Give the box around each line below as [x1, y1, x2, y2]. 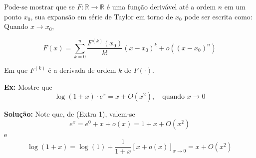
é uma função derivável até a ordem [106, 1, 216, 11]
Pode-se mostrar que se [4, 1, 75, 11]
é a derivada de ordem [48, 65, 116, 75]
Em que [4, 65, 28, 75]
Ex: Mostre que [4, 81, 52, 92]
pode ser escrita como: [184, 11, 253, 21]
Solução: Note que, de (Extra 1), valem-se [4, 109, 135, 119]
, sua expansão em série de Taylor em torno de [30, 11, 173, 21]
